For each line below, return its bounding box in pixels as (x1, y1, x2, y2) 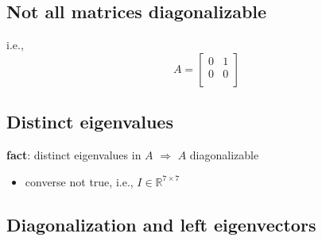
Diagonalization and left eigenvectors (6, 212, 316, 236)
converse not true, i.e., (25, 173, 134, 189)
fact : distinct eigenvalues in (6, 147, 142, 163)
